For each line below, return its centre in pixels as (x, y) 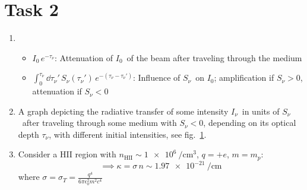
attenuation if (57, 91)
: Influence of (156, 77)
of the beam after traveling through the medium (214, 57)
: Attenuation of (84, 57)
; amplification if (244, 77)
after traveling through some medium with (99, 123)
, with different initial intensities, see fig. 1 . (128, 134)
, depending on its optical (250, 123)
